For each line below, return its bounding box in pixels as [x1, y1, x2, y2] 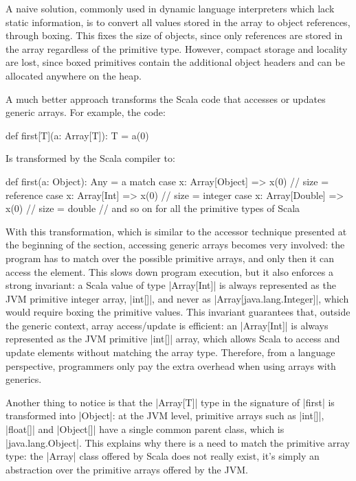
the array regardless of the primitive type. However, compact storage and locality [5, 41, 348, 56]
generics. [5, 372, 42, 386]
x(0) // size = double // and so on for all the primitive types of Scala [5, 201, 300, 215]
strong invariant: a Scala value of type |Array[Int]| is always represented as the [5, 278, 336, 292]
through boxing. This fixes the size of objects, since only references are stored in [5, 28, 343, 43]
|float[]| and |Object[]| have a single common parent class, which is [5, 422, 285, 436]
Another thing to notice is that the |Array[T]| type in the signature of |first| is [5, 395, 335, 409]
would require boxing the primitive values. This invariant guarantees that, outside [5, 305, 351, 319]
